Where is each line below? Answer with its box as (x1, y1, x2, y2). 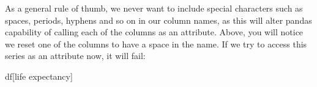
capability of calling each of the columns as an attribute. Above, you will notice (5, 26, 304, 38)
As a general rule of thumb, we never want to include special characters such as (5, 2, 303, 14)
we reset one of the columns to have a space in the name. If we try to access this (5, 37, 307, 50)
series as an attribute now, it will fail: (5, 49, 146, 62)
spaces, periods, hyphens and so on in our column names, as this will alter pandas (5, 13, 312, 26)
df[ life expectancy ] (5, 69, 73, 82)
